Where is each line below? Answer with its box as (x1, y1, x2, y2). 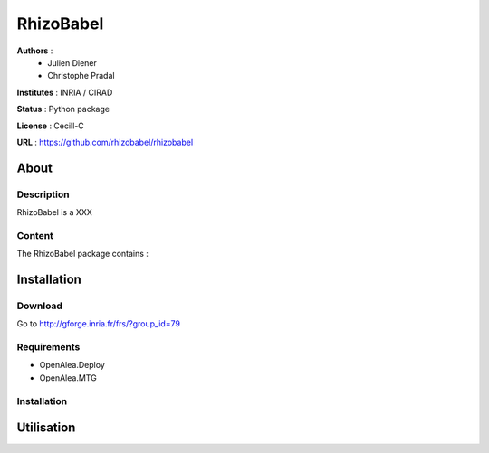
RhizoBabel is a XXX (16, 207, 92, 218)
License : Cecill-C (16, 120, 85, 131)
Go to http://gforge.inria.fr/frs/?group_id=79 (16, 318, 181, 329)
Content (16, 229, 54, 241)
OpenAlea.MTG (39, 372, 97, 383)
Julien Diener (47, 57, 97, 68)
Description (16, 188, 70, 201)
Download (16, 299, 63, 312)
